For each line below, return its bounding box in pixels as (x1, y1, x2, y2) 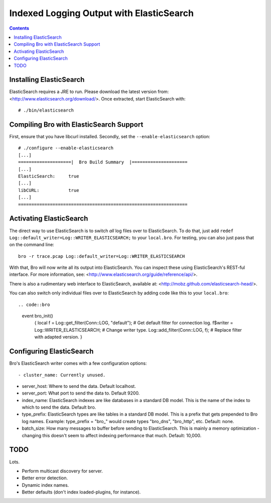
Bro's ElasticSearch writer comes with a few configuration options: (9, 360, 147, 366)
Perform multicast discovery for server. (22, 468, 103, 474)
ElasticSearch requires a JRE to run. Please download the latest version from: (9, 88, 169, 95)
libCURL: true (18, 187, 79, 193)
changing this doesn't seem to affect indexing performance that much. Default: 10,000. (22, 432, 202, 438)
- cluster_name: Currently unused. (18, 372, 106, 378)
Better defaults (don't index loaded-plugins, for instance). (22, 489, 141, 495)
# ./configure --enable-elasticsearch (18, 145, 114, 151)
